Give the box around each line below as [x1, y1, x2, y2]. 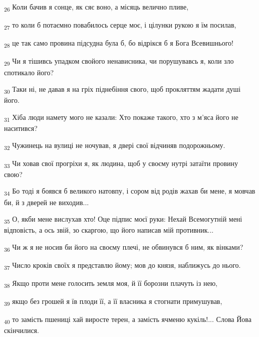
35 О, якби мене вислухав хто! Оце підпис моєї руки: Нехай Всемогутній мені [4, 214, 242, 225]
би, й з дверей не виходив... [4, 197, 89, 207]
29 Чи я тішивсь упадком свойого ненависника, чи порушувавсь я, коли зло [4, 56, 234, 68]
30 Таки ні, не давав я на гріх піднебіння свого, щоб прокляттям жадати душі [4, 84, 241, 95]
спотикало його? [4, 67, 54, 77]
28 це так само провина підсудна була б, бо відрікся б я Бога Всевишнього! [4, 38, 234, 50]
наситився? [4, 122, 38, 133]
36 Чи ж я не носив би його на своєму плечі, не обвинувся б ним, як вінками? [4, 241, 243, 253]
